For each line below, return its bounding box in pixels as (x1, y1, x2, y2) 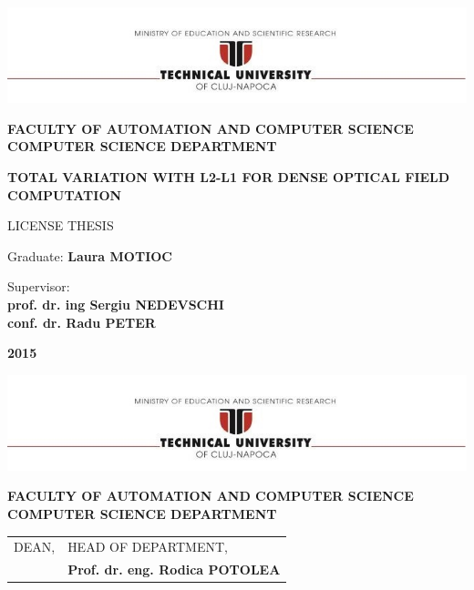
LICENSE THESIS (7, 216, 114, 235)
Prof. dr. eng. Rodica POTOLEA (67, 560, 281, 579)
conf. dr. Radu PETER (7, 312, 156, 331)
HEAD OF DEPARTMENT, (67, 537, 228, 556)
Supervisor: (7, 277, 70, 296)
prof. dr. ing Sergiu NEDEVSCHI (7, 294, 224, 313)
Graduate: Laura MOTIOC (7, 246, 172, 265)
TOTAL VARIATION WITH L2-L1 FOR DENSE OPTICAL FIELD (7, 167, 450, 186)
